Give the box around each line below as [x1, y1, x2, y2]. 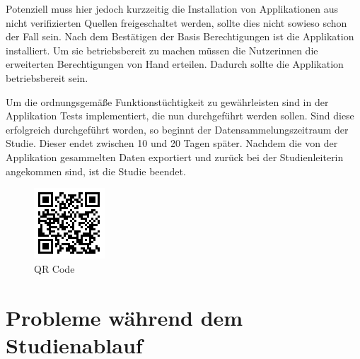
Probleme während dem [6, 302, 243, 331]
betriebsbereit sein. [6, 70, 88, 85]
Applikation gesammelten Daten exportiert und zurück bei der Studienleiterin [6, 149, 344, 164]
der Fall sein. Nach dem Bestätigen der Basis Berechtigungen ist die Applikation [6, 29, 354, 44]
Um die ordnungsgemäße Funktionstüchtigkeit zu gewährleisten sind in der [6, 94, 329, 109]
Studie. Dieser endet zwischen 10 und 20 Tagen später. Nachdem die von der [6, 136, 338, 151]
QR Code [34, 261, 75, 276]
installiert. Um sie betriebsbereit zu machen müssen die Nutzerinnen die [6, 42, 318, 57]
